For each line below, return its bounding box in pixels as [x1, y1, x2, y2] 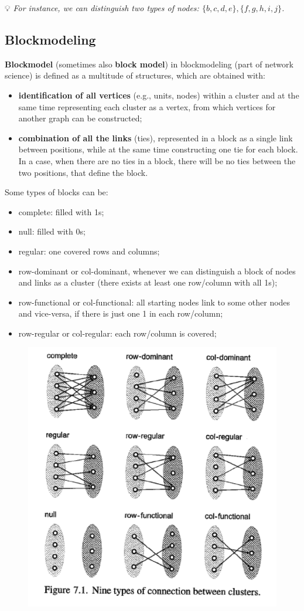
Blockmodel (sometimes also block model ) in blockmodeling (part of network [5, 57, 293, 70]
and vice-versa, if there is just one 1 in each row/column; [18, 307, 223, 320]
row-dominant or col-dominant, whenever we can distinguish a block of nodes [18, 264, 296, 277]
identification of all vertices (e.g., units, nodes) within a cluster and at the [18, 89, 299, 101]
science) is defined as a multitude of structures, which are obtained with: [5, 69, 265, 82]
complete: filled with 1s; [18, 205, 104, 218]
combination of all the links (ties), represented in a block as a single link [18, 131, 293, 144]
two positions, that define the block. [18, 166, 148, 178]
